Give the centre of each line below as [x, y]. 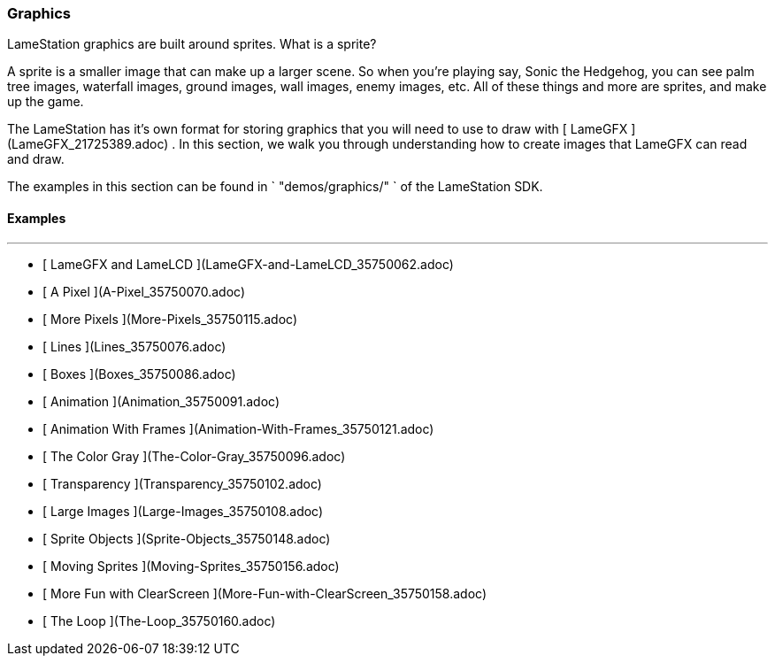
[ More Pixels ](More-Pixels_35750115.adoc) [170, 319]
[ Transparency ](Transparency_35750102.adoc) [182, 483]
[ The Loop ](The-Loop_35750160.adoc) [159, 621]
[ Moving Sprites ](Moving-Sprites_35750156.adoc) [191, 566]
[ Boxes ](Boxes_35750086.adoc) [139, 374]
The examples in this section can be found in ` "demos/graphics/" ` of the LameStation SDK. [275, 187]
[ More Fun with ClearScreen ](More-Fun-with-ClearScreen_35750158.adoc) [265, 593]
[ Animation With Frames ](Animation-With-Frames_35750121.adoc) [238, 428]
